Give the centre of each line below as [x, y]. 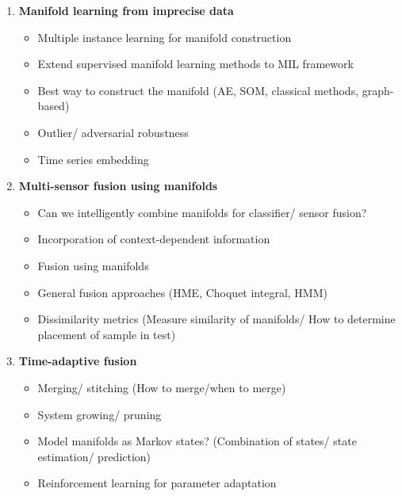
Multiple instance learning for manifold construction [165, 37]
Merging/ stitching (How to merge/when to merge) [162, 387]
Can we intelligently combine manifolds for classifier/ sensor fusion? [202, 212]
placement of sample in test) [107, 334]
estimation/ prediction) [94, 456]
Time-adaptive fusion [78, 361]
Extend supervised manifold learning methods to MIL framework [195, 64]
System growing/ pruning [100, 414]
